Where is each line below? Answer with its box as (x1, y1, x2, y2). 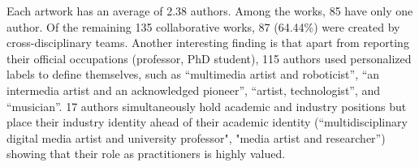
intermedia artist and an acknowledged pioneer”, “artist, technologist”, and (6, 81, 381, 98)
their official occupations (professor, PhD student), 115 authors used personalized (6, 49, 412, 66)
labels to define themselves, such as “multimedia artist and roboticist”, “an (6, 66, 380, 83)
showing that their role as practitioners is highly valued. (6, 145, 286, 162)
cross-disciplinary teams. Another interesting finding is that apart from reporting (6, 34, 409, 51)
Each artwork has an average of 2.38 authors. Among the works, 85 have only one (6, 2, 413, 19)
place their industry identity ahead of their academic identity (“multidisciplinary (6, 113, 408, 131)
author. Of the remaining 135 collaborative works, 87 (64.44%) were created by (6, 18, 400, 35)
